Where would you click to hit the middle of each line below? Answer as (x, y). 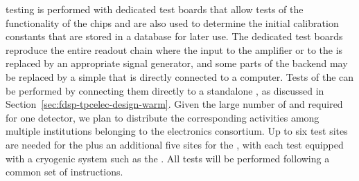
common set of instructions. (64, 172)
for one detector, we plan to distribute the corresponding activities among (163, 117)
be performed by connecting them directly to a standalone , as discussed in (165, 90)
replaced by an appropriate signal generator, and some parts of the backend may (177, 63)
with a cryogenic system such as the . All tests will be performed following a (168, 158)
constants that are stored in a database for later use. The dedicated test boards (174, 36)
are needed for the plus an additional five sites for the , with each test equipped (175, 144)
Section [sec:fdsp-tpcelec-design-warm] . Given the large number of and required (174, 104)
